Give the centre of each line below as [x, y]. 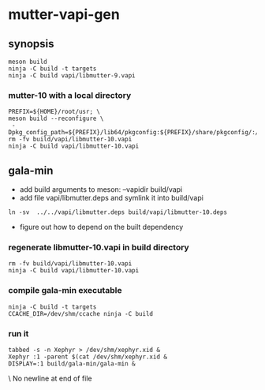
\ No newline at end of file [50, 378]
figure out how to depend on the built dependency [101, 227]
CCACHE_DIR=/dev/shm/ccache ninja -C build [81, 313]
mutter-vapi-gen [64, 15]
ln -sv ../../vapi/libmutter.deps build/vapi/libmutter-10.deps [118, 212]
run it [19, 333]
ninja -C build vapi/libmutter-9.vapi [72, 76]
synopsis [31, 44]
